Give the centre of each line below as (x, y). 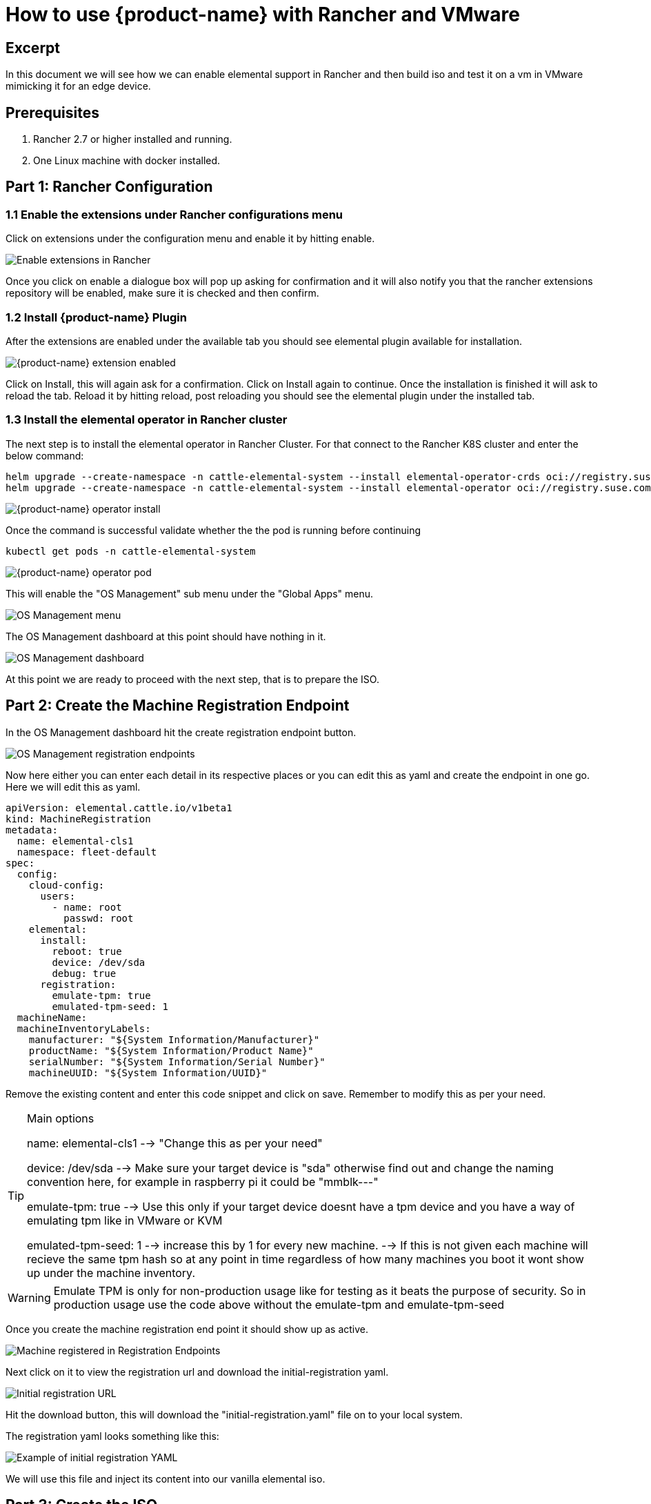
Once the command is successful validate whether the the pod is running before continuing (213, 530)
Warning (29, 1297)
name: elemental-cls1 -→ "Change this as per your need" (175, 1143)
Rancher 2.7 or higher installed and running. (133, 139)
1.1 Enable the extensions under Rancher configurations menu (174, 214)
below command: (45, 455)
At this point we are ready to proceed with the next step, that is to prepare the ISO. (192, 679)
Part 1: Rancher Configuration (109, 187)
